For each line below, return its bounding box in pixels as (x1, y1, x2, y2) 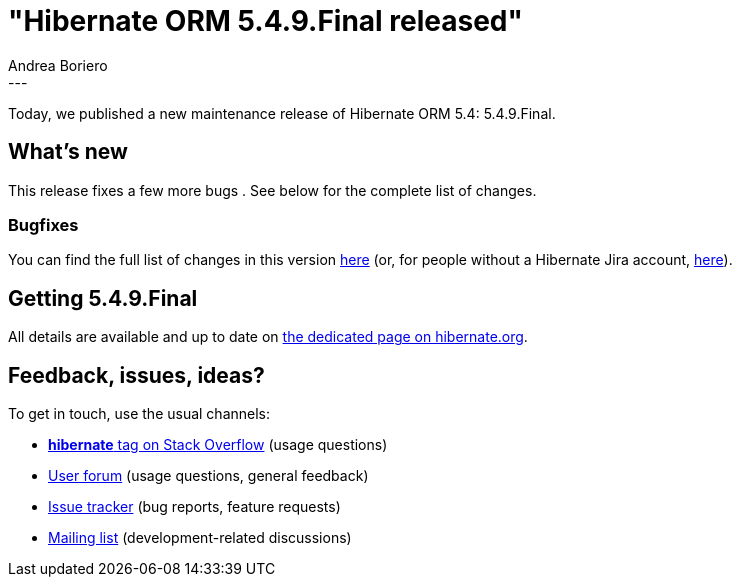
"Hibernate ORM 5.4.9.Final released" (8, 4, 523, 38)
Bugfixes (8, 214, 79, 235)
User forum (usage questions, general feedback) (48, 467, 369, 485)
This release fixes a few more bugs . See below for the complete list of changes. (8, 181, 537, 199)
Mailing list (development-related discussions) (48, 529, 352, 547)
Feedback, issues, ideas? (8, 362, 265, 388)
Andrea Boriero (8, 56, 108, 74)
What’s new (8, 139, 128, 165)
